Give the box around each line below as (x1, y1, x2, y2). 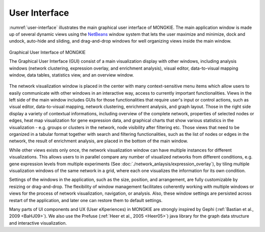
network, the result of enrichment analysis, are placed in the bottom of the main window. (9, 138, 188, 144)
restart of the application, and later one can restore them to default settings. (9, 197, 163, 203)
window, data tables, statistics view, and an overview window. (9, 72, 134, 78)
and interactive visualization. (9, 220, 67, 226)
